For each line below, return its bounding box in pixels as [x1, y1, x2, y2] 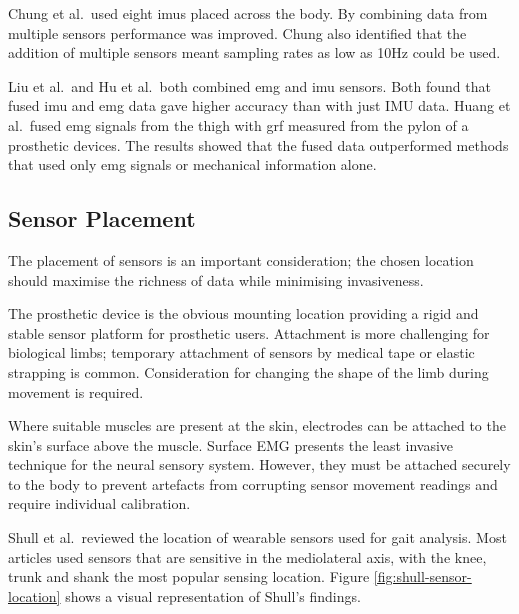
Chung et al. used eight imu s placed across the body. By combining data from [8, 3, 488, 23]
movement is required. [8, 381, 144, 402]
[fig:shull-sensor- [373, 566, 472, 587]
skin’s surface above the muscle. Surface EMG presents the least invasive [8, 434, 454, 455]
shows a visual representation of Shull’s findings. [65, 585, 361, 606]
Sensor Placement [8, 203, 196, 234]
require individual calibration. [8, 493, 191, 514]
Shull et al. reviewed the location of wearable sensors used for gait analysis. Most [8, 527, 507, 548]
